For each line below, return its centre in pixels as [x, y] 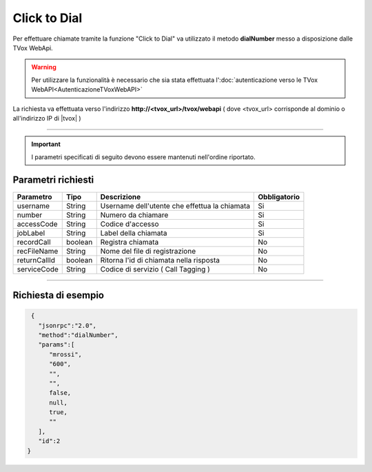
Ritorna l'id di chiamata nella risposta [160, 260]
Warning [44, 67]
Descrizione [121, 196]
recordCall [34, 242]
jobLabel [31, 233]
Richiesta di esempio [59, 295]
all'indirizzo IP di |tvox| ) [47, 118]
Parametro [34, 196]
